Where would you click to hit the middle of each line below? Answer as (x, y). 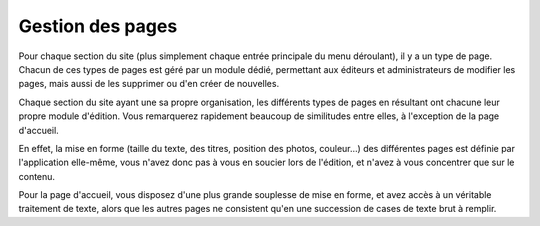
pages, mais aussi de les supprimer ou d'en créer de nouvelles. (149, 84)
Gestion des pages (98, 26)
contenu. (36, 176)
